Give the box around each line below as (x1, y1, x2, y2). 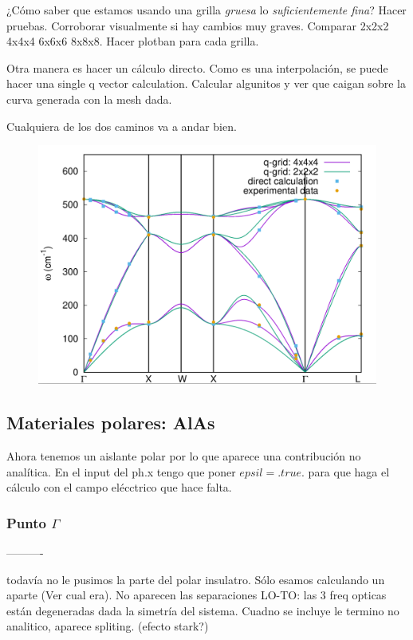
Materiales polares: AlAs (6, 410, 215, 435)
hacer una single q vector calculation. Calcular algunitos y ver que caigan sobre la (6, 75, 406, 92)
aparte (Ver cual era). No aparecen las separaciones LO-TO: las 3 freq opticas (6, 587, 387, 603)
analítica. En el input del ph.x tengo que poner (6, 463, 236, 480)
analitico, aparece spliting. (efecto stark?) (6, 618, 209, 634)
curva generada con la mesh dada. (6, 90, 172, 107)
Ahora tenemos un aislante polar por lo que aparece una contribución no (6, 447, 361, 464)
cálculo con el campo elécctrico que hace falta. (6, 479, 232, 496)
